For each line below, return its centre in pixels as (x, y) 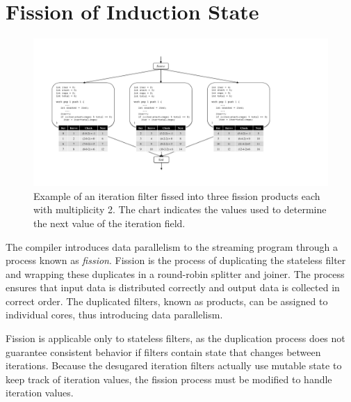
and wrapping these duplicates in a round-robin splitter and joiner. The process (175, 273)
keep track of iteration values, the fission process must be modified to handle (169, 379)
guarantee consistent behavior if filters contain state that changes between (163, 351)
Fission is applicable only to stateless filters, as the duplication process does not (175, 338)
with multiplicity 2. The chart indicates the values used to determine (180, 209)
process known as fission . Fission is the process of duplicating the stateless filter (176, 260)
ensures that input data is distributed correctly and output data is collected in (173, 287)
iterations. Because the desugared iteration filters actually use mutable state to (174, 365)
